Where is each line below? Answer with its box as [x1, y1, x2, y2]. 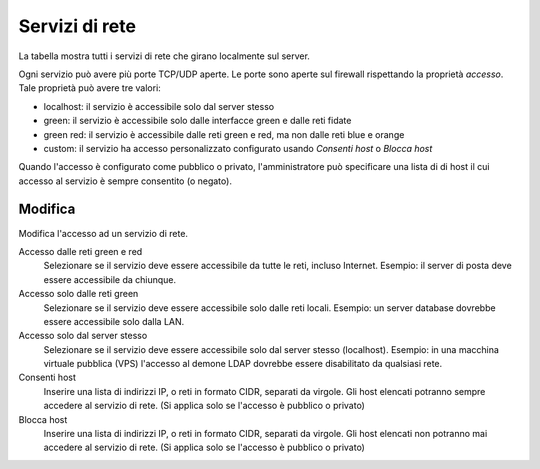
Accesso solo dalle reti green [18, 288, 139, 300]
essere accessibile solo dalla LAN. [43, 315, 185, 327]
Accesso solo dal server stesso [18, 330, 148, 342]
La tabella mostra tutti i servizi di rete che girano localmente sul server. [18, 50, 310, 62]
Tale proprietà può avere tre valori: [18, 82, 162, 94]
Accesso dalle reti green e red [18, 245, 143, 257]
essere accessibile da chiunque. [43, 273, 177, 285]
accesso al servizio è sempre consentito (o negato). [18, 175, 232, 187]
